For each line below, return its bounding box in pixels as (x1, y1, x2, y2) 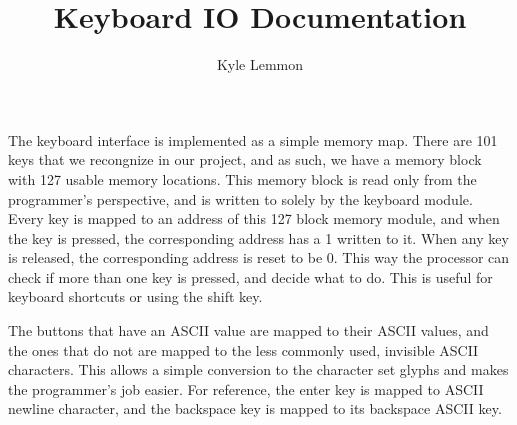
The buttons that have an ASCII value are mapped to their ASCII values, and (8, 320, 489, 341)
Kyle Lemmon (216, 54, 304, 75)
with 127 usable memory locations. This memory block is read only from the (8, 168, 477, 189)
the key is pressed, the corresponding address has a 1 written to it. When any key (8, 227, 509, 248)
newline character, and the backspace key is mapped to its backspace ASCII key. (8, 398, 502, 419)
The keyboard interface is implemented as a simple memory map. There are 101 (8, 129, 498, 150)
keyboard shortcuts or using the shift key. (8, 286, 263, 307)
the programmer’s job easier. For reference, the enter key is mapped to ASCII (8, 378, 484, 399)
